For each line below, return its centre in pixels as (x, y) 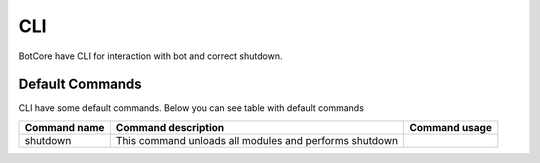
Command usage (450, 127)
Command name (64, 127)
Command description (170, 127)
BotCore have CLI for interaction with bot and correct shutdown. (150, 56)
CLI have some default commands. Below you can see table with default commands (191, 108)
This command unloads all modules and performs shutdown (257, 140)
